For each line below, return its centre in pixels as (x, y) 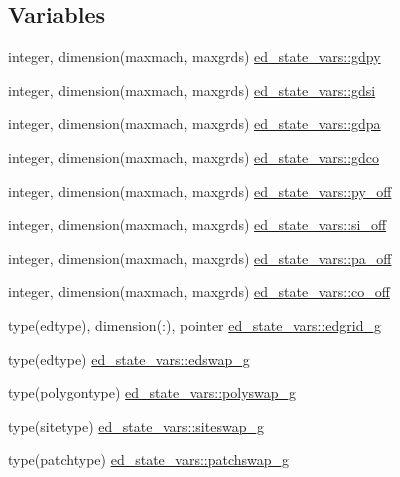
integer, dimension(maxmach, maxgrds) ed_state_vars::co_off (199, 291)
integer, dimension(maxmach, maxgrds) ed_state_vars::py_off (200, 190)
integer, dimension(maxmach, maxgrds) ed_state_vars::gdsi (192, 89)
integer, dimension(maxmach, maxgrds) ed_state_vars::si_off (197, 224)
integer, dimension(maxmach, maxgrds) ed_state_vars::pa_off (200, 257)
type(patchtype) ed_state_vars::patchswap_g (149, 459)
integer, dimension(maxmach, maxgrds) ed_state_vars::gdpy (194, 56)
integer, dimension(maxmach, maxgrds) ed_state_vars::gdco (194, 156)
